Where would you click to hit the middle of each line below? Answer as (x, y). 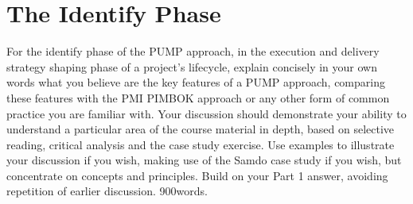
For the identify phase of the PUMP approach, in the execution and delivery (193, 51)
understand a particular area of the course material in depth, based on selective (201, 129)
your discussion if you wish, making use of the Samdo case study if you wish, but (204, 160)
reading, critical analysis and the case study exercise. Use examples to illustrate (201, 144)
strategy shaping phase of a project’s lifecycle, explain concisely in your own (192, 66)
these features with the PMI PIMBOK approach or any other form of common (198, 97)
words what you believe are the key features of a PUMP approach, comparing (196, 82)
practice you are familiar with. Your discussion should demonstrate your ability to (206, 113)
